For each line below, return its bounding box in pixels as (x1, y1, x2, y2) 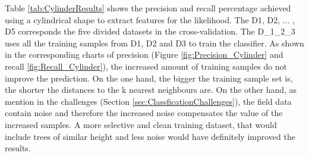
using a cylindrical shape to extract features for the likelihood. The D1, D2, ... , (5, 13, 295, 26)
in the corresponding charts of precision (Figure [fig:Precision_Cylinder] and (5, 48, 283, 61)
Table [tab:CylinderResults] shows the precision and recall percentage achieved (5, 2, 291, 14)
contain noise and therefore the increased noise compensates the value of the (5, 107, 283, 119)
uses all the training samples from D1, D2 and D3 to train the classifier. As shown (5, 36, 304, 49)
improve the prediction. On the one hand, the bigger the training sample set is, (5, 71, 293, 84)
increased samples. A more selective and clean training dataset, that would (5, 118, 277, 130)
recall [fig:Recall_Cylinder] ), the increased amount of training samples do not (5, 60, 288, 72)
